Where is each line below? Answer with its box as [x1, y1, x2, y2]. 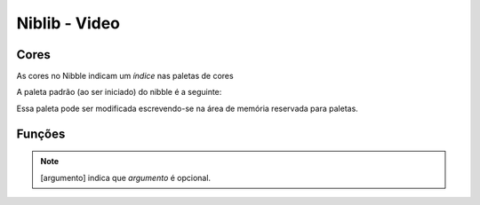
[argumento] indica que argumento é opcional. [40, 172, 212, 183]
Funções [16, 126, 66, 141]
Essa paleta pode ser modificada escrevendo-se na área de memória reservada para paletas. [16, 103, 359, 114]
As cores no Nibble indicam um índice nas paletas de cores [16, 71, 235, 82]
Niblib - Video [16, 13, 120, 33]
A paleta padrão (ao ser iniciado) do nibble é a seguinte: [16, 87, 222, 98]
